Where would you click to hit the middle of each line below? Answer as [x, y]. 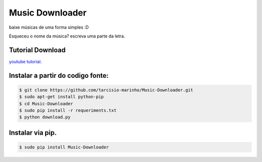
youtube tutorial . [25, 61]
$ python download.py [45, 117]
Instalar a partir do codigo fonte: [59, 75]
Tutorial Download [37, 50]
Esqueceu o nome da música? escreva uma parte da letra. [67, 36]
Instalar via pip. [33, 133]
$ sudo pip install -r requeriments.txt [68, 110]
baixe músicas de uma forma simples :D [49, 27]
